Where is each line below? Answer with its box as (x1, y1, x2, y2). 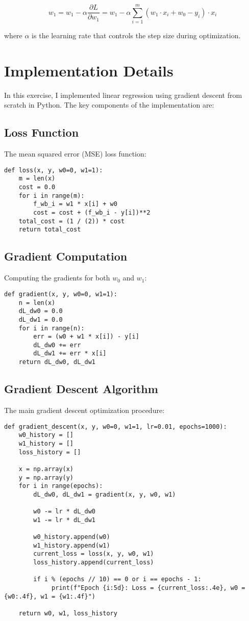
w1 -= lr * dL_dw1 (33, 516, 95, 524)
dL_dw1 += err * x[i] (33, 350, 107, 357)
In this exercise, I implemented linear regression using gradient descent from (4, 89, 242, 100)
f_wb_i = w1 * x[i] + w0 (33, 200, 117, 208)
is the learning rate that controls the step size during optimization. (32, 30, 241, 41)
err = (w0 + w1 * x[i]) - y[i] (33, 333, 139, 341)
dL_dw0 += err (33, 341, 81, 349)
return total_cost (18, 226, 81, 234)
